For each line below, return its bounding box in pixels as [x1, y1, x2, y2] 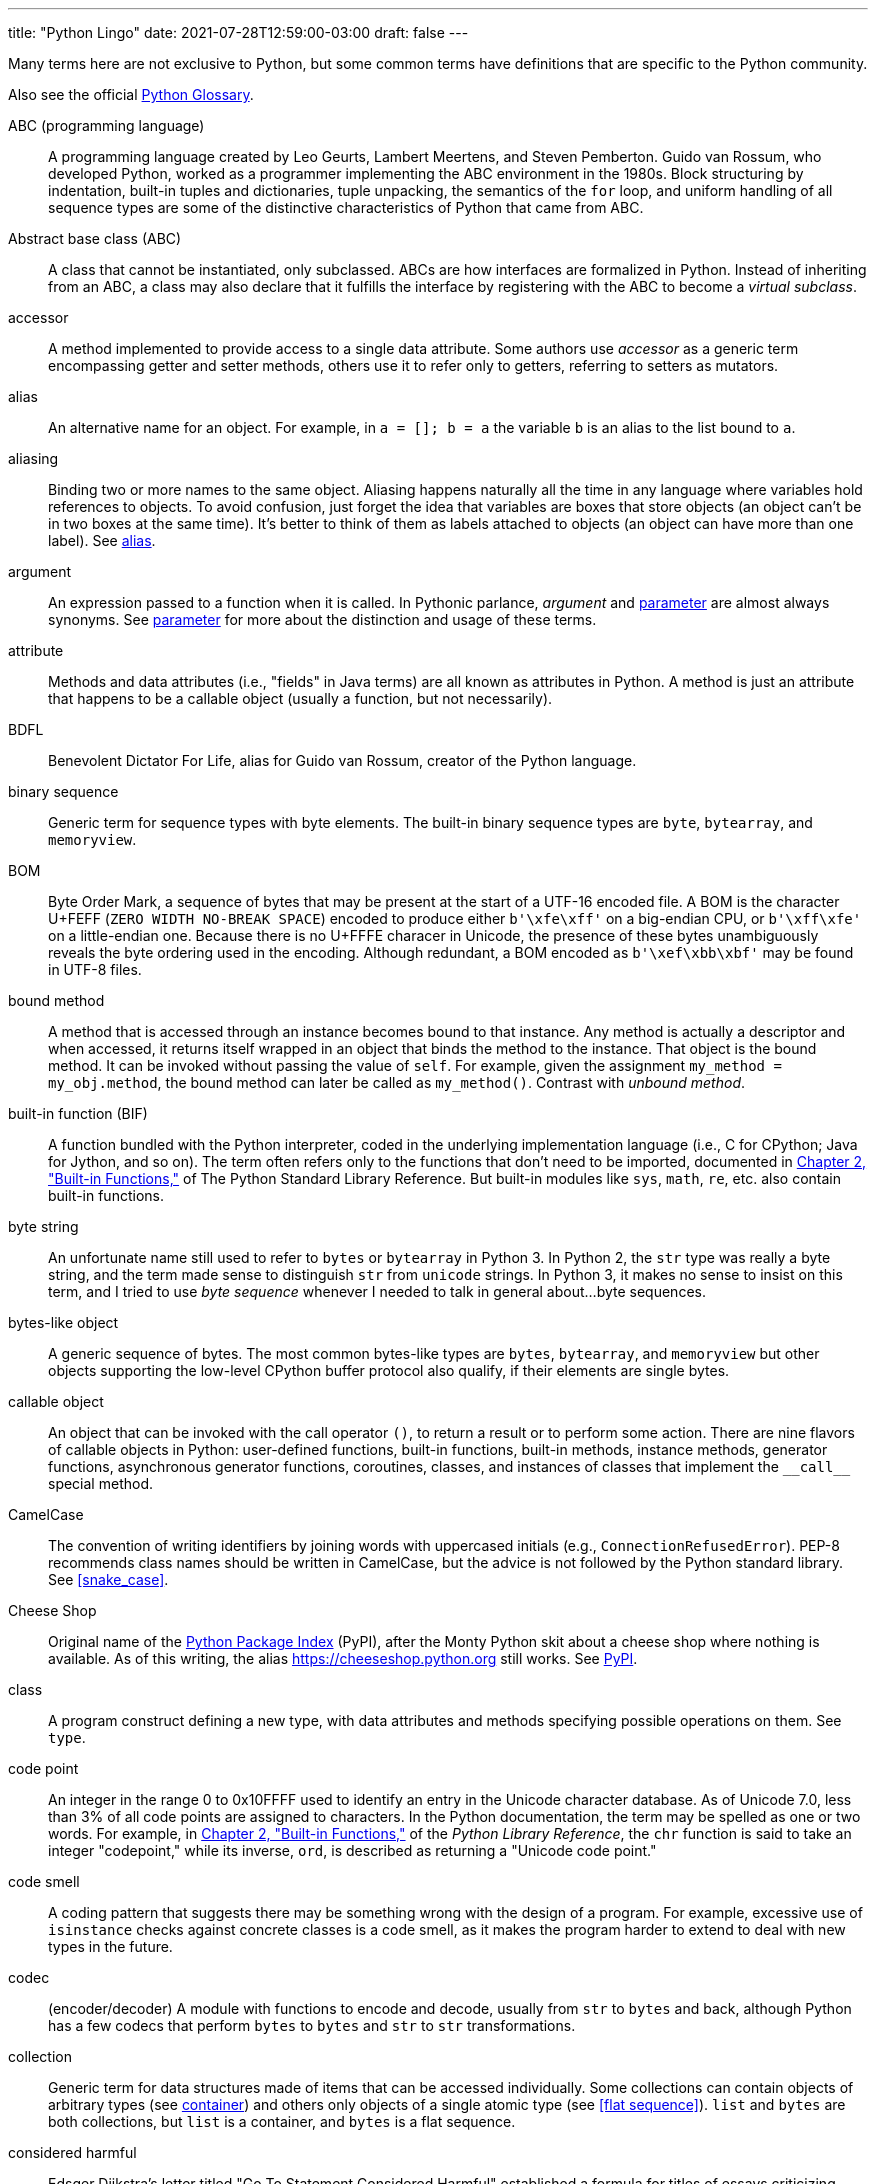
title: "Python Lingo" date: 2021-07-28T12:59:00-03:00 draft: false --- [8, 24, 469, 41]
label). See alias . [48, 532, 156, 549]
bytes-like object [8, 1314, 119, 1331]
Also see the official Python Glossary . [8, 86, 254, 103]
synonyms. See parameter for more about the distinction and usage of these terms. [48, 611, 597, 628]
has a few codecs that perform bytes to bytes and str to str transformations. [48, 2017, 576, 2034]
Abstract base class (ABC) [8, 230, 182, 247]
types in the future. [48, 1938, 173, 1955]
